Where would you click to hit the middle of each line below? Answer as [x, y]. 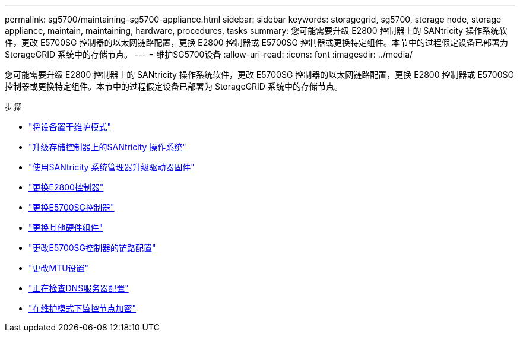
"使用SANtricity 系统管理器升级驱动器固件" [112, 167]
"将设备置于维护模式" [70, 127]
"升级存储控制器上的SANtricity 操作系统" [107, 147]
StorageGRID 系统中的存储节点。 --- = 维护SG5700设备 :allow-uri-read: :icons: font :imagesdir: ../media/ [209, 54]
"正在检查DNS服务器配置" [79, 288]
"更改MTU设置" [59, 268]
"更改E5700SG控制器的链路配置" [92, 248]
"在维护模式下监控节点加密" [83, 308]
